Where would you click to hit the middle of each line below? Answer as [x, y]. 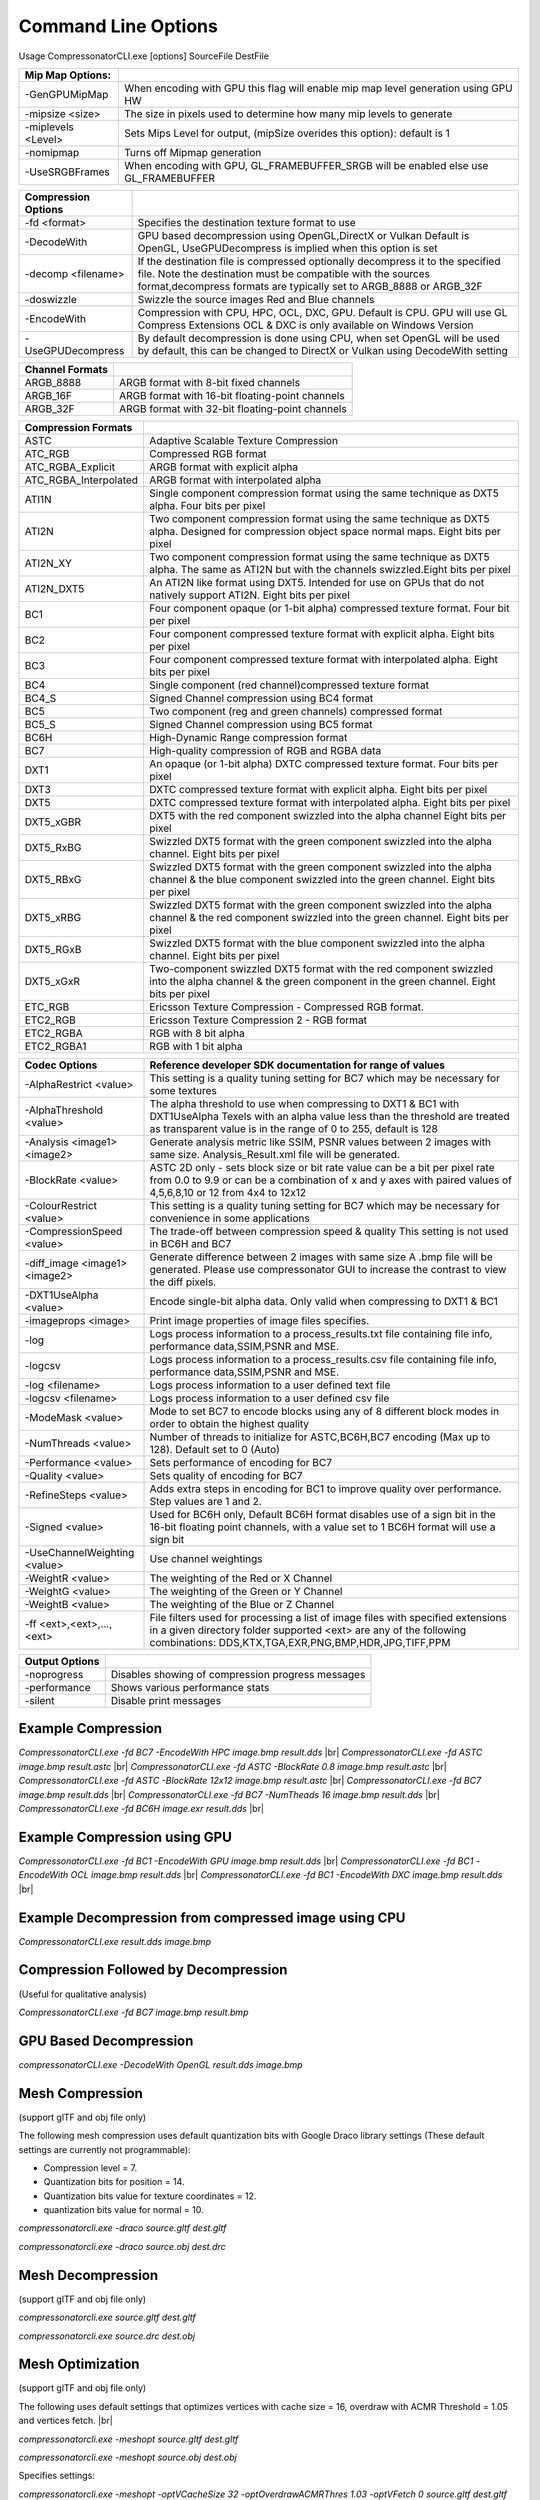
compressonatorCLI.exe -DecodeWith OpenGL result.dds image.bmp [161, 2064]
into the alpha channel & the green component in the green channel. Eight [322, 981]
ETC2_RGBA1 [55, 1046]
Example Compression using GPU [125, 1836]
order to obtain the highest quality [229, 1423]
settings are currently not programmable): [104, 2149]
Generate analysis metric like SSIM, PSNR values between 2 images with [320, 1142]
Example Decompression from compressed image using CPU [212, 1917]
